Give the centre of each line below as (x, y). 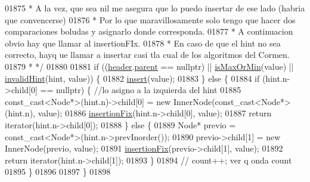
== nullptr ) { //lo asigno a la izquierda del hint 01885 (141, 90)
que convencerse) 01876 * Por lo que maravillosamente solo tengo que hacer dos (150, 19)
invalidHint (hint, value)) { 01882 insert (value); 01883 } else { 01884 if (132, 78)
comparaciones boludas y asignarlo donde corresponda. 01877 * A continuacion (149, 31)
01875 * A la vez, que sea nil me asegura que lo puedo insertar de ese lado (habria (155, 8)
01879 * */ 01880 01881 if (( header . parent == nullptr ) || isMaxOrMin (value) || (149, 66)
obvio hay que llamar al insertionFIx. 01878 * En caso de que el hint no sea (143, 43)
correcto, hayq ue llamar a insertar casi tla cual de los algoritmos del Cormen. (147, 55)
